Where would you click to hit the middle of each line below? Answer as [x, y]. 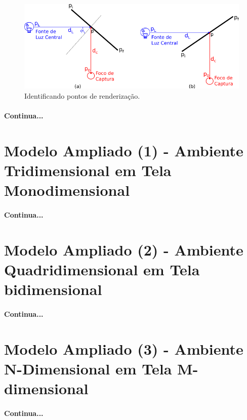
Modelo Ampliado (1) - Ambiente [124, 150]
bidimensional [53, 289]
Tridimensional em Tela [88, 170]
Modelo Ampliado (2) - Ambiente [124, 249]
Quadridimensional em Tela [102, 269]
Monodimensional [67, 190]
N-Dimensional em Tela [88, 368]
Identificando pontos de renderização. [82, 95]
